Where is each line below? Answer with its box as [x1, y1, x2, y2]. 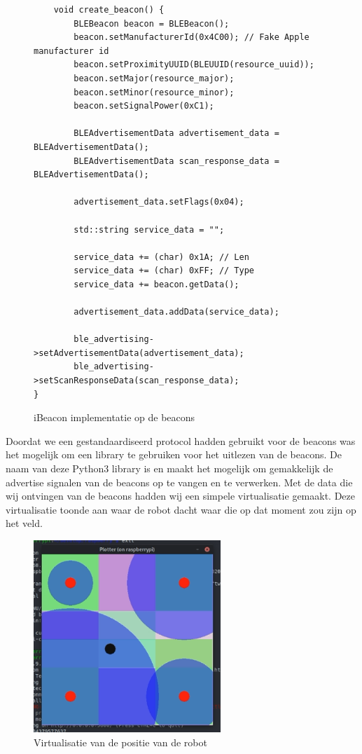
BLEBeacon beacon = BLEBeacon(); [74, 18, 230, 29]
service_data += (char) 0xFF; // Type [74, 266, 254, 276]
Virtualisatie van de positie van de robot [34, 735, 207, 750]
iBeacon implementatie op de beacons [34, 410, 195, 425]
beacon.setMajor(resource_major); [74, 73, 235, 83]
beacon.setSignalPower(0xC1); [74, 101, 214, 111]
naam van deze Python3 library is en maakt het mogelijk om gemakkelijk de [6, 461, 333, 475]
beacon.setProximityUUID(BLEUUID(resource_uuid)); [74, 60, 314, 70]
